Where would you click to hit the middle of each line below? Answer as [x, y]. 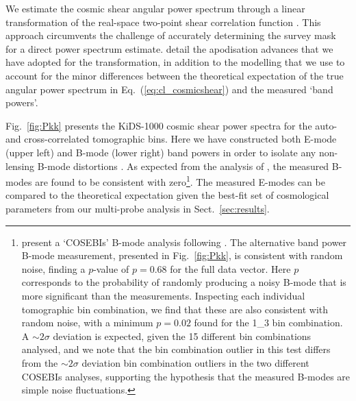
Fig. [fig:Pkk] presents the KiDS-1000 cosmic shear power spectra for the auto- [171, 125]
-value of [111, 268]
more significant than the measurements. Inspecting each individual [163, 295]
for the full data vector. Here [230, 268]
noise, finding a [53, 268]
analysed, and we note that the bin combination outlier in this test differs [176, 349]
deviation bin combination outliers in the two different [195, 362]
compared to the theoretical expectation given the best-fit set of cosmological [167, 195]
